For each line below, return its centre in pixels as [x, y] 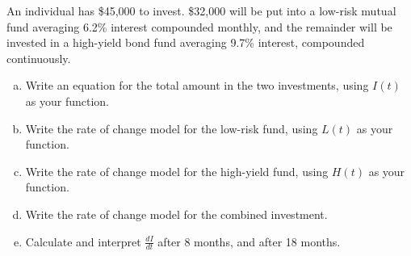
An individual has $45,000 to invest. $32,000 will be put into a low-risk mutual [201, 10]
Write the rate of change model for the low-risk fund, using [172, 128]
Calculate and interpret [83, 241]
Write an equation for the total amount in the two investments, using [197, 85]
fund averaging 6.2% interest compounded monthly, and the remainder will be [199, 26]
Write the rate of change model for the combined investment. [176, 214]
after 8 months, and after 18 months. [249, 241]
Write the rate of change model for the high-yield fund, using [177, 171]
